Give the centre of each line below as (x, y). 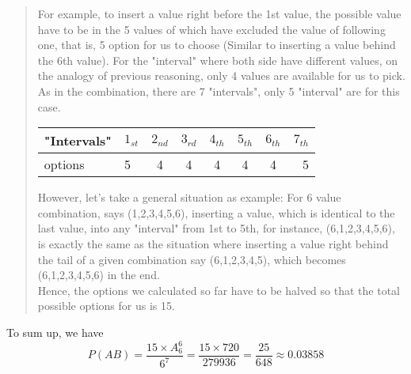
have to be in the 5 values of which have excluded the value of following (211, 29)
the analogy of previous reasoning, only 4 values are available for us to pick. (221, 76)
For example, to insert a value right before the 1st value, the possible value (219, 13)
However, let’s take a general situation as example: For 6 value (189, 197)
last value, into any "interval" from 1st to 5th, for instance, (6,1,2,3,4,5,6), (216, 228)
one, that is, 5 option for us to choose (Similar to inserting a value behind (217, 45)
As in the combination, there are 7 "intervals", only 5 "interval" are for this (219, 91)
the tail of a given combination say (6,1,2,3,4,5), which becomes (192, 259)
